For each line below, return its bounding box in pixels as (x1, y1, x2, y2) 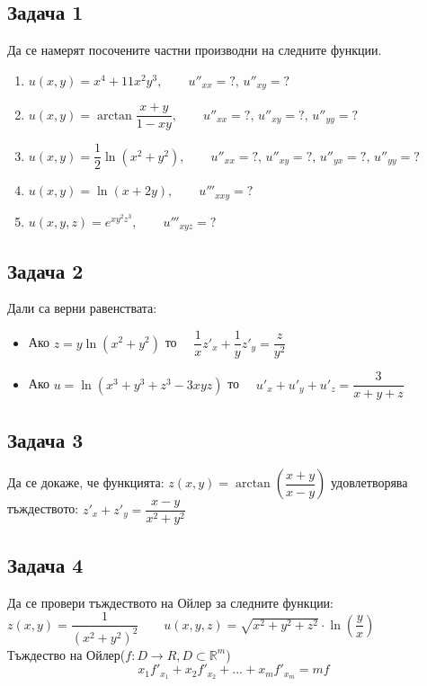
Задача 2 (7, 256, 84, 284)
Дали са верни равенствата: (7, 298, 157, 317)
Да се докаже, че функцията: (7, 473, 165, 492)
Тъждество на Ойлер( (7, 645, 126, 664)
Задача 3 (7, 425, 84, 453)
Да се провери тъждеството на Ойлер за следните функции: (7, 592, 334, 611)
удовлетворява (330, 473, 408, 492)
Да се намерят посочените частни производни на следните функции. (7, 40, 382, 59)
